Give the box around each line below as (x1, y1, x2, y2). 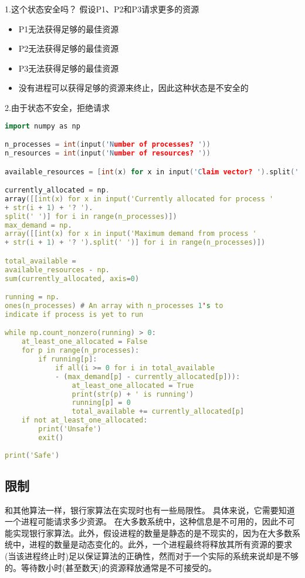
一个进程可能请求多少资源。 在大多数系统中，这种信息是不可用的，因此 (5, 515, 279, 528)
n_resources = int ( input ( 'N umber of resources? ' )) (5, 148, 211, 157)
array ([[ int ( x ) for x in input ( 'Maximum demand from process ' (5, 229, 257, 238)
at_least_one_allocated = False (21, 337, 148, 346)
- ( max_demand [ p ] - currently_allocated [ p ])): (55, 372, 240, 381)
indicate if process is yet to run (5, 310, 144, 319)
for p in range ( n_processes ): (21, 346, 140, 355)
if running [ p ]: (38, 355, 97, 363)
